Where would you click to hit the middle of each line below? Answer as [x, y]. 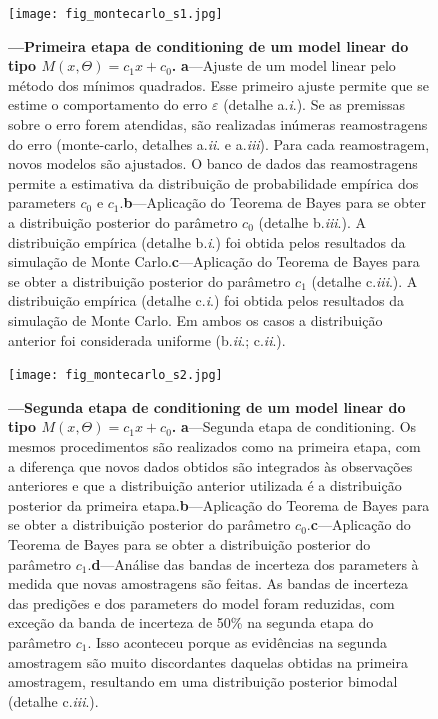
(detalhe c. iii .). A [364, 280]
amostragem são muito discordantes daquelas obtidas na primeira [208, 661]
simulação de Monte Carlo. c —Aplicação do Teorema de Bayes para [214, 261]
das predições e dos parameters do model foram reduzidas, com [201, 602]
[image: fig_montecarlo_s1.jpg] [115, 14]
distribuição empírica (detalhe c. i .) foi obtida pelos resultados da [206, 300]
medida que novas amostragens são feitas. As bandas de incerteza [208, 583]
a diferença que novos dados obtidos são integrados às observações [210, 465]
